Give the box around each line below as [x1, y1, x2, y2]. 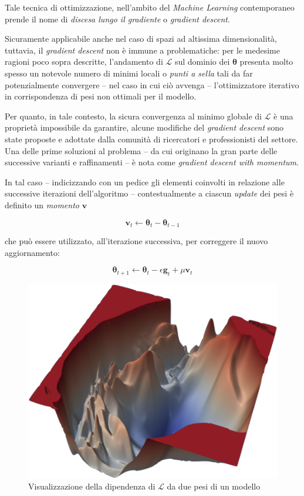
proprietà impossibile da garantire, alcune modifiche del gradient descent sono [5, 121, 284, 134]
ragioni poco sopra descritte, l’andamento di [5, 55, 163, 68]
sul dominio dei [174, 55, 230, 68]
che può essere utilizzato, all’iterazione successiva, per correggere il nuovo [5, 234, 268, 247]
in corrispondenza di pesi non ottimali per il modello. [5, 90, 197, 102]
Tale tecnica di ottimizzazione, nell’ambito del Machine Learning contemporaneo [5, 1, 295, 13]
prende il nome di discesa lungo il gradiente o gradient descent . [5, 12, 230, 25]
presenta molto [239, 55, 293, 68]
